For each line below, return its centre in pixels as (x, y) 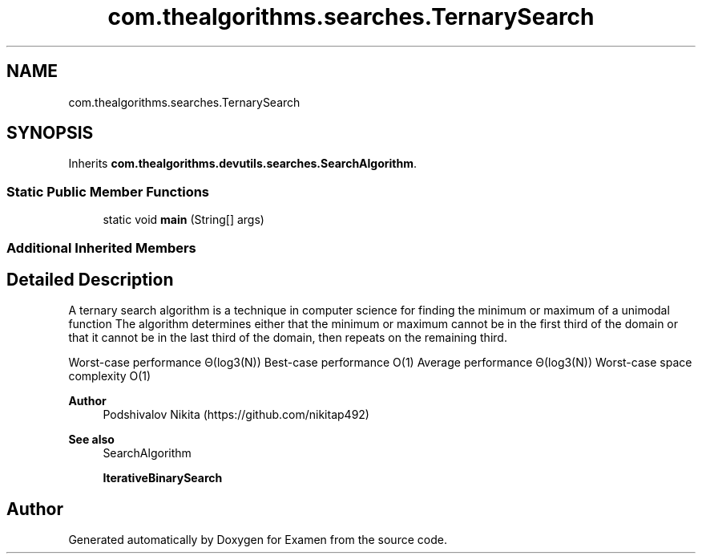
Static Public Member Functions (108, 191)
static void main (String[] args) (184, 220)
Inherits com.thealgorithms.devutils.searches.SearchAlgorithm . (243, 164)
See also (91, 440)
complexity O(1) (110, 376)
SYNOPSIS (50, 133)
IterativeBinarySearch (163, 478)
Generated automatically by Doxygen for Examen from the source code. (258, 540)
